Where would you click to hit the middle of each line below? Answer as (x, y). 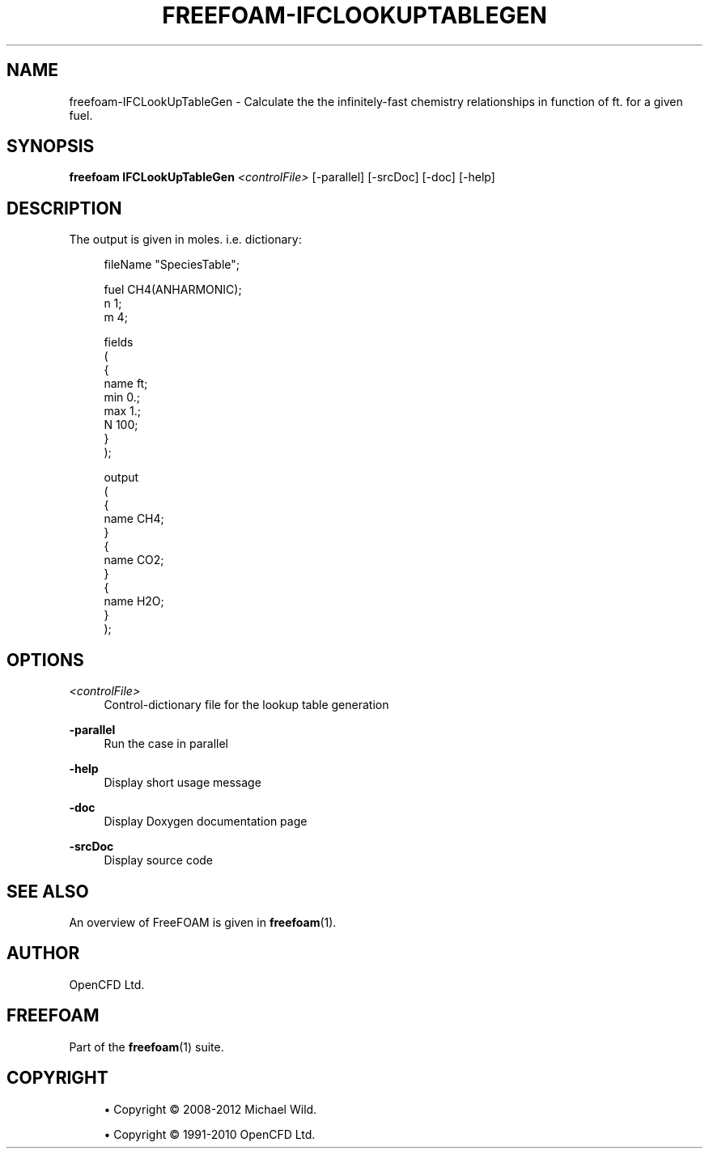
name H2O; (134, 601)
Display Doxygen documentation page (206, 822)
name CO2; (134, 560)
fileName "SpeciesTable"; (172, 265)
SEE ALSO (48, 891)
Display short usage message (183, 783)
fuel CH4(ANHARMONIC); (173, 290)
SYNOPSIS (51, 146)
